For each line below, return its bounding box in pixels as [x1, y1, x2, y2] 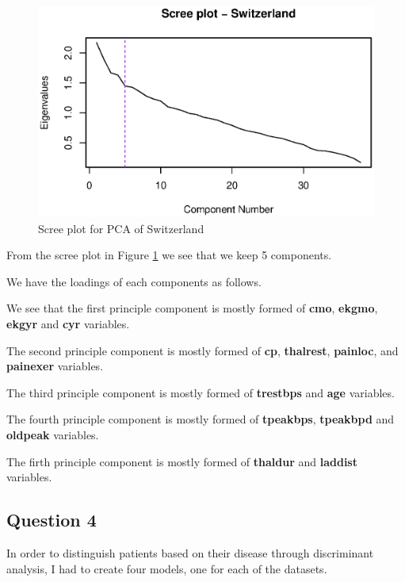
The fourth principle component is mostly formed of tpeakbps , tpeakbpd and [6, 411, 395, 427]
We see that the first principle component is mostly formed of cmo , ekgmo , [6, 300, 378, 316]
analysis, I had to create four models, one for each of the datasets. [6, 560, 327, 576]
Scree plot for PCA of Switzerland [38, 220, 204, 236]
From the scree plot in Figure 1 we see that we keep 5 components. [6, 247, 332, 263]
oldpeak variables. [6, 427, 99, 443]
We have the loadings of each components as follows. [6, 273, 262, 289]
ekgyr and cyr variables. [6, 316, 130, 332]
